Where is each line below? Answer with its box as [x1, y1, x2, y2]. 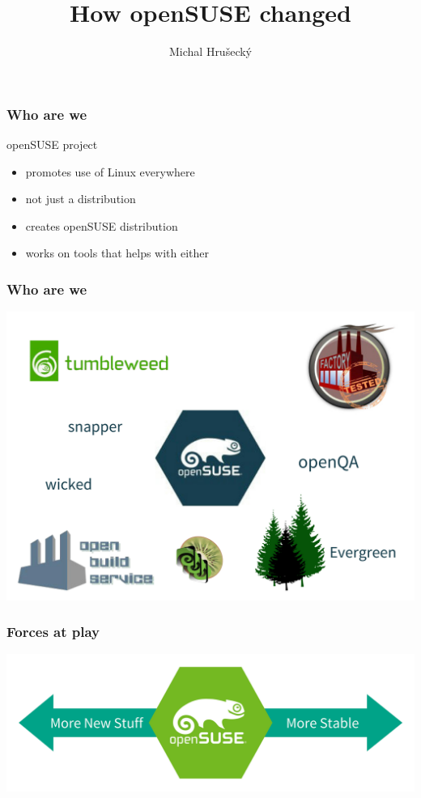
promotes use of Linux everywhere [25, 163, 195, 180]
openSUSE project [6, 136, 98, 153]
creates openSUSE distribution [25, 217, 178, 234]
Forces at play [6, 622, 100, 642]
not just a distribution [25, 190, 136, 207]
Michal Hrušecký [168, 43, 252, 60]
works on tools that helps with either [25, 244, 210, 261]
